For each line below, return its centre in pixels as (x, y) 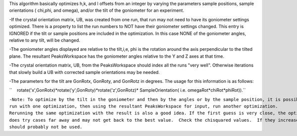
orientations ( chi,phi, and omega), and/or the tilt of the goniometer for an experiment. (97, 10)
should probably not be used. (46, 127)
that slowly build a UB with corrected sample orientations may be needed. (85, 72)
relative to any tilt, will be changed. (45, 40)
